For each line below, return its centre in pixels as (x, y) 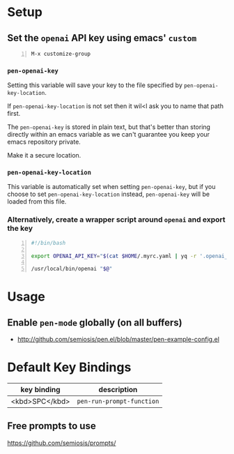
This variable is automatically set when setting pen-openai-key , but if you (111, 187)
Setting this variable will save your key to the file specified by (95, 85)
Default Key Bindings (69, 368)
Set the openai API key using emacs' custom (102, 38)
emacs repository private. (44, 142)
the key (20, 229)
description (118, 390)
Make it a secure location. (44, 156)
